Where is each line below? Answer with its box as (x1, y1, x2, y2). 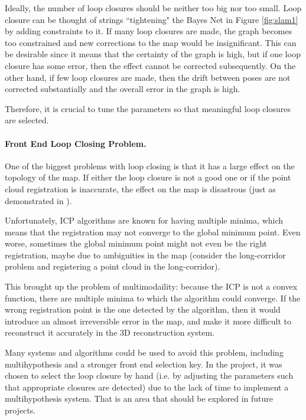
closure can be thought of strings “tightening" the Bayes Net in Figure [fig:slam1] (5, 13, 298, 25)
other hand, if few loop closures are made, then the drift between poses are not (5, 71, 291, 83)
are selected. (5, 114, 49, 126)
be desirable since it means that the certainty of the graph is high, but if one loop (5, 48, 301, 60)
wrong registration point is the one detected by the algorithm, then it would (5, 303, 281, 316)
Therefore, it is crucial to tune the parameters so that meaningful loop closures (5, 102, 291, 114)
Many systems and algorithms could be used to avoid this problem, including (5, 346, 284, 359)
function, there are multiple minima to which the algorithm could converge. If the (5, 291, 301, 304)
